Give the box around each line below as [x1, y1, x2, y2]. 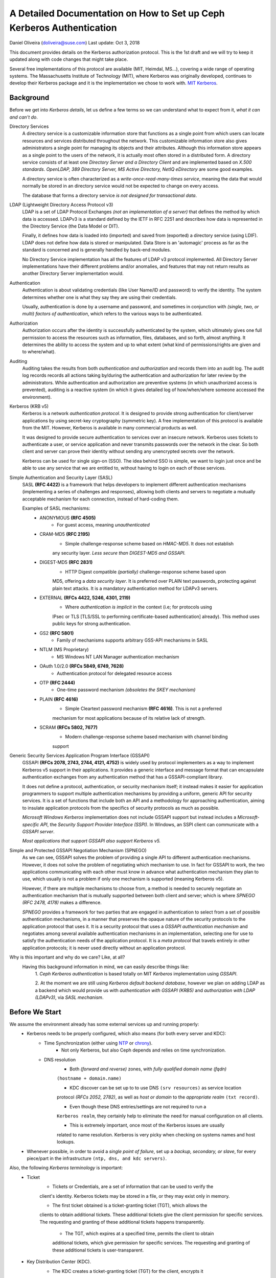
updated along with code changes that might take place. [9, 56, 128, 62]
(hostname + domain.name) [57, 1076, 122, 1081]
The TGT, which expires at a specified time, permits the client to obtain [65, 1230, 214, 1237]
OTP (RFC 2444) [39, 679, 75, 686]
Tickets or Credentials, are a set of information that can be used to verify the [52, 1183, 214, 1190]
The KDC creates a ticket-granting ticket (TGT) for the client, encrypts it [52, 1268, 204, 1274]
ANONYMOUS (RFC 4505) [39, 514, 96, 521]
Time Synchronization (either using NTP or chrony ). [44, 1040, 153, 1046]
